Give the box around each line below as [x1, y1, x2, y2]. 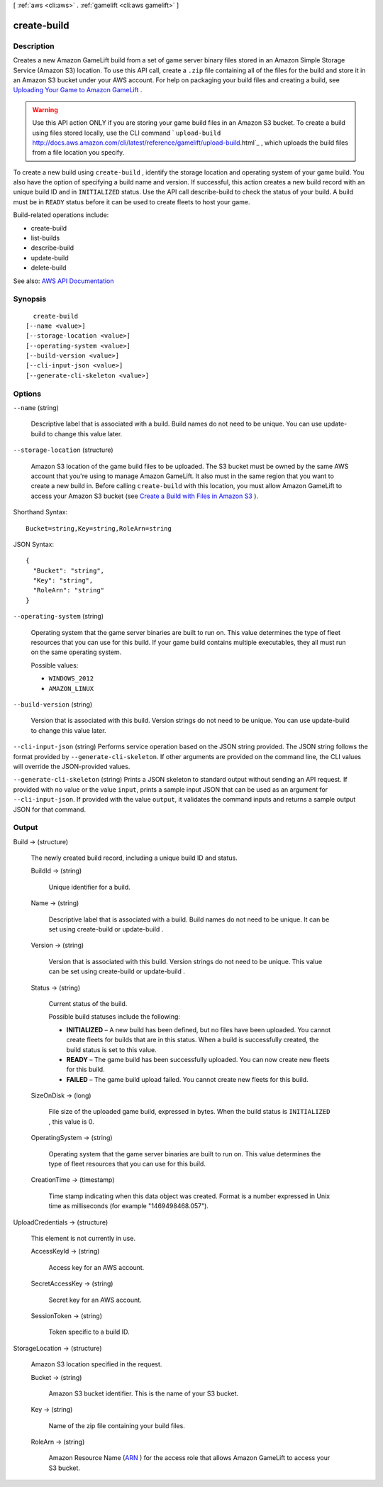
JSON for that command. [13, 805, 87, 814]
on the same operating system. [30, 648, 122, 656]
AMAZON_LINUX [48, 685, 94, 692]
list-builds [30, 234, 60, 243]
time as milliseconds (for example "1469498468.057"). [48, 1202, 209, 1210]
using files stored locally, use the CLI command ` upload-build [32, 128, 221, 137]
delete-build [30, 263, 67, 272]
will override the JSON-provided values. [13, 762, 131, 770]
